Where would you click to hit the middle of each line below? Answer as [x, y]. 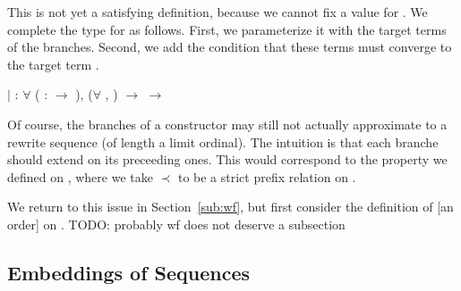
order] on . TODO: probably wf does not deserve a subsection [176, 224]
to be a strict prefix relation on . [267, 176]
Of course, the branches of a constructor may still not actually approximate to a [227, 124]
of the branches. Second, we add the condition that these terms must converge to [230, 47]
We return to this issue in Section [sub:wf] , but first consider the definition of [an [230, 207]
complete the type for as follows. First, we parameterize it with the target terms [227, 29]
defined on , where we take [80, 176]
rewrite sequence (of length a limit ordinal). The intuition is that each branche [223, 141]
